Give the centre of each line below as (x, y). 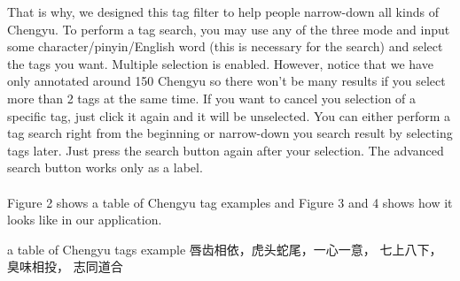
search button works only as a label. (105, 167)
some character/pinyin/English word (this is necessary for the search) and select (225, 46)
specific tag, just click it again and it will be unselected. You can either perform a (229, 115)
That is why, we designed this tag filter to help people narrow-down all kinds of (223, 11)
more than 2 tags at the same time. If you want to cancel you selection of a (212, 98)
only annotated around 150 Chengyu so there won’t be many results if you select (226, 81)
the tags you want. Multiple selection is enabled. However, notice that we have (220, 63)
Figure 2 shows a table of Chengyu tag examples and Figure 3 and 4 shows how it (230, 202)
